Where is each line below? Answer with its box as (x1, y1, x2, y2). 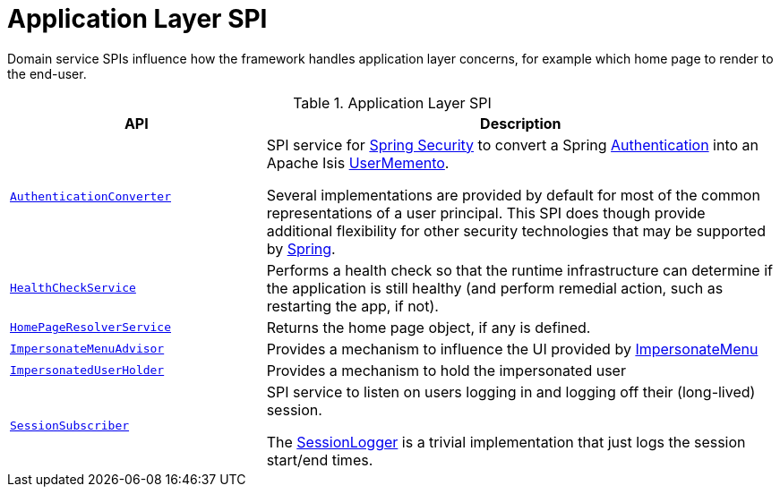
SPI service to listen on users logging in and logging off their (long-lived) (266, 382, 756, 401)
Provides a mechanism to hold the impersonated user (266, 361, 626, 379)
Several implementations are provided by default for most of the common (266, 185, 760, 204)
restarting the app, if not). (266, 296, 439, 315)
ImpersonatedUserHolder (10, 363, 165, 378)
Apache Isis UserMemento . (266, 153, 450, 172)
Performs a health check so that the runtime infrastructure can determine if (266, 260, 773, 279)
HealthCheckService (10, 281, 136, 295)
